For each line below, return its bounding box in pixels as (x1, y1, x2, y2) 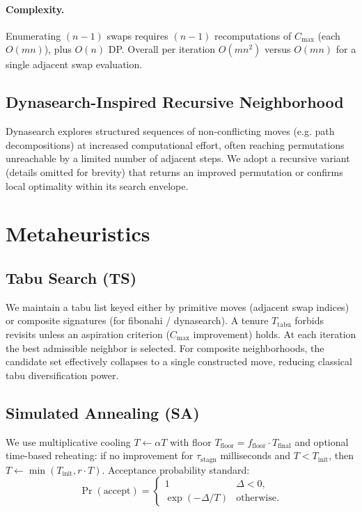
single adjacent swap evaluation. (6, 57, 143, 72)
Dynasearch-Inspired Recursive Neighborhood (6, 91, 344, 113)
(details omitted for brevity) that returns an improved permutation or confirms (6, 164, 343, 179)
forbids (294, 313, 324, 328)
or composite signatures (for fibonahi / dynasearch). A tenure (6, 313, 269, 328)
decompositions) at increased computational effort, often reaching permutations (6, 137, 345, 152)
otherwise (236, 493, 276, 503)
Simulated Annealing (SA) (6, 401, 200, 423)
